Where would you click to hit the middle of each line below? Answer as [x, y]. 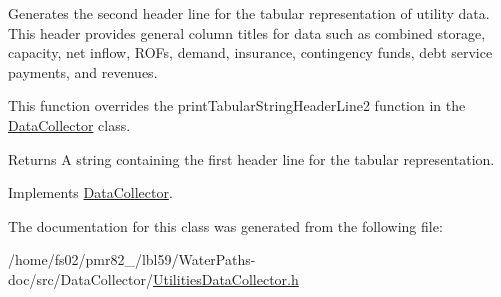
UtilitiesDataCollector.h [226, 278]
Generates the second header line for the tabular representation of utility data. [249, 13]
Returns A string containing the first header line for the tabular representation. [251, 158]
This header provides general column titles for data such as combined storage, [247, 32]
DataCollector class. [69, 124]
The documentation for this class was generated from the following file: [225, 225]
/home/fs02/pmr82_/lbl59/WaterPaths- [132, 259]
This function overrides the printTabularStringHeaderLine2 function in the [237, 105]
